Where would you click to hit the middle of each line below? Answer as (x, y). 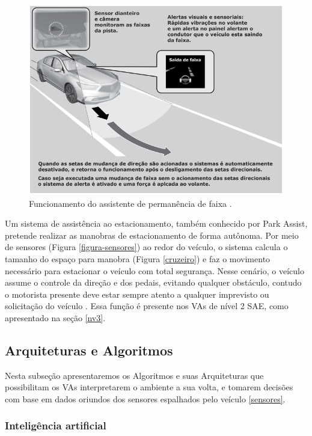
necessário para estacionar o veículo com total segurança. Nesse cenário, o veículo (154, 270)
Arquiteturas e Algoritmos (89, 350)
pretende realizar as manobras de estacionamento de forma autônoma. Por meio (152, 235)
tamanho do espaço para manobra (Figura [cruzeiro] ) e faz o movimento (138, 258)
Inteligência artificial (56, 425)
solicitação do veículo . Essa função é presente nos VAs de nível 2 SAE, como (147, 306)
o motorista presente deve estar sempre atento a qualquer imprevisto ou (137, 294)
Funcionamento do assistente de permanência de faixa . (130, 203)
